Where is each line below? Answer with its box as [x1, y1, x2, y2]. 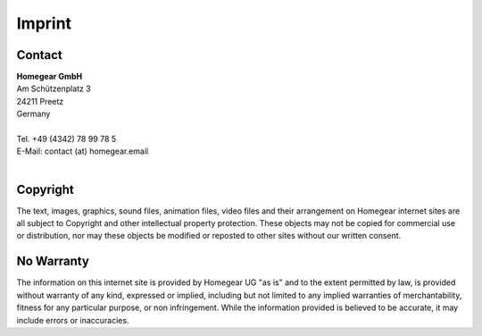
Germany [16, 108, 51, 120]
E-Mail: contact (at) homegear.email [16, 146, 149, 156]
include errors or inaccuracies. [16, 315, 129, 325]
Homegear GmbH [16, 71, 83, 82]
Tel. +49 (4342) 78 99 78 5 [16, 134, 117, 145]
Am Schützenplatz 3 [16, 83, 91, 94]
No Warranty [16, 254, 89, 269]
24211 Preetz [16, 96, 64, 106]
